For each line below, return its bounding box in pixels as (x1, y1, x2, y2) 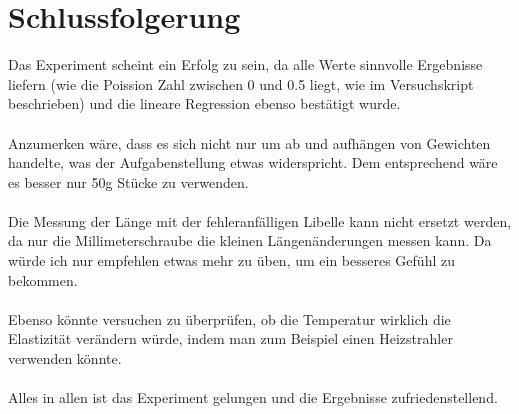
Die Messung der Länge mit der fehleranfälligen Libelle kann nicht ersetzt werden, (8, 210, 512, 231)
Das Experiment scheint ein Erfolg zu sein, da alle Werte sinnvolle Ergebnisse (8, 54, 483, 75)
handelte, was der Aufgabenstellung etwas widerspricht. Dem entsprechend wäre (8, 152, 498, 173)
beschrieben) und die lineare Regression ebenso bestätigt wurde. (8, 93, 401, 114)
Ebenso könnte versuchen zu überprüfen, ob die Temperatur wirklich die (8, 308, 451, 329)
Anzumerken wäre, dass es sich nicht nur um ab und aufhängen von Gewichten (8, 132, 491, 153)
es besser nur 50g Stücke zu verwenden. (8, 171, 249, 192)
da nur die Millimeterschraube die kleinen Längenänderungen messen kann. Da (8, 230, 492, 251)
